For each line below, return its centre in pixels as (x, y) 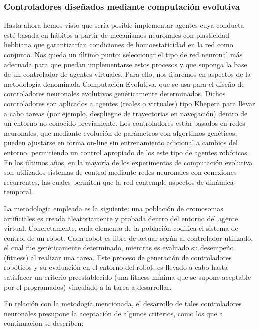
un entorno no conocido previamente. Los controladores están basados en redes (125, 123)
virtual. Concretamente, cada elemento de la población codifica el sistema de (121, 228)
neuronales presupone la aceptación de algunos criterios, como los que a (114, 313)
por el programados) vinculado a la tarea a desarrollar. (88, 287)
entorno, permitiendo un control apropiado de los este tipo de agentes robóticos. (127, 152)
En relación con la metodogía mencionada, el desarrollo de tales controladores (123, 304)
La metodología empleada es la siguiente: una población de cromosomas (114, 208)
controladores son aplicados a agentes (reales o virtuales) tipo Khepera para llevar (129, 103)
